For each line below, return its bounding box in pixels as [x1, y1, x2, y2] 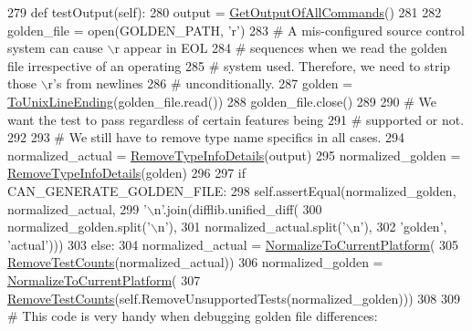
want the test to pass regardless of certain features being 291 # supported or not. [7, 109, 465, 129]
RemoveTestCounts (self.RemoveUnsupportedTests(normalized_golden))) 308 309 [7, 288, 460, 307]
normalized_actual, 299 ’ [7, 199, 147, 218]
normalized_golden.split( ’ [7, 217, 151, 236]
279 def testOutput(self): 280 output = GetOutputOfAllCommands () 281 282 [7, 3, 442, 21]
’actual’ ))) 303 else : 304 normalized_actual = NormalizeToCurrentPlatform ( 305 [7, 234, 459, 253]
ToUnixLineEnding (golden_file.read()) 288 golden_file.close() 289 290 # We [7, 91, 436, 110]
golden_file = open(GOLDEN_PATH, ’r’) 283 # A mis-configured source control [7, 20, 465, 39]
